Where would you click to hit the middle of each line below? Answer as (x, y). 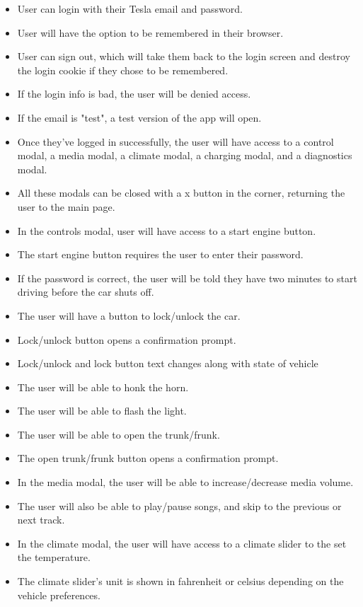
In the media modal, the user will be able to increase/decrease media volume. (185, 482)
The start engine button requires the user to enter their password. (160, 254)
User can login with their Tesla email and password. (130, 8)
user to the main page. (66, 206)
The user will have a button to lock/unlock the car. (129, 315)
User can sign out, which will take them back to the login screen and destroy (184, 56)
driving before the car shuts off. (86, 292)
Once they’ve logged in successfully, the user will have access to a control (175, 141)
